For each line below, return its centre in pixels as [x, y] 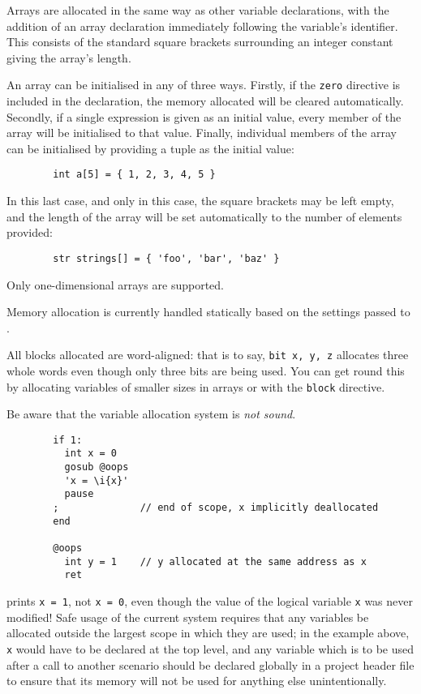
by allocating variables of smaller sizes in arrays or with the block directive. [196, 386]
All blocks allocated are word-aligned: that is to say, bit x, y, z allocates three [208, 355]
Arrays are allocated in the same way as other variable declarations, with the [198, 10]
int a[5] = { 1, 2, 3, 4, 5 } [134, 175]
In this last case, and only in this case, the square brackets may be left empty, [200, 201]
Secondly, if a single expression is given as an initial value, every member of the [204, 116]
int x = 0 [91, 454]
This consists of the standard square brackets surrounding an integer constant [200, 42]
